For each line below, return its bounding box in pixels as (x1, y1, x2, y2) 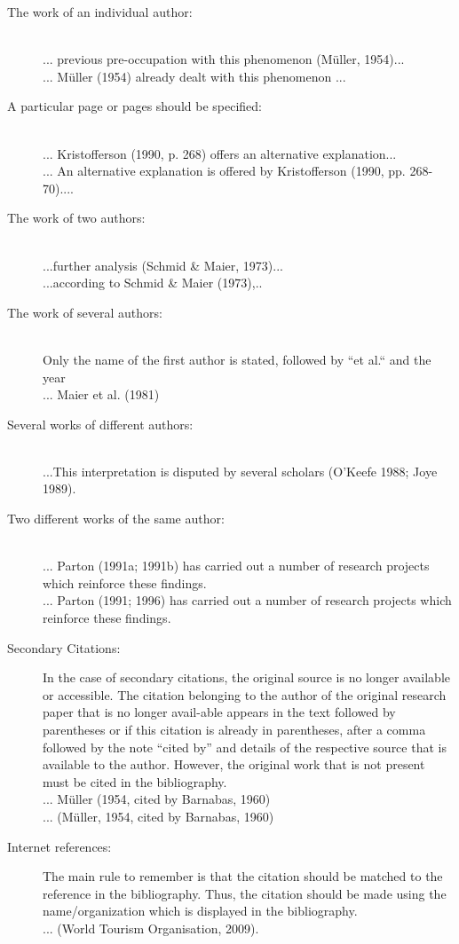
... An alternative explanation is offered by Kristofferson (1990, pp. (43, 161, 406, 180)
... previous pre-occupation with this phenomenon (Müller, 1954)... (43, 50, 405, 68)
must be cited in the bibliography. (43, 772, 227, 791)
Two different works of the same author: (7, 509, 225, 528)
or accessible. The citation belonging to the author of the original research (43, 685, 447, 704)
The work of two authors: (7, 208, 146, 227)
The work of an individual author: (7, 3, 193, 20)
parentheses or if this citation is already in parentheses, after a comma (43, 720, 426, 738)
